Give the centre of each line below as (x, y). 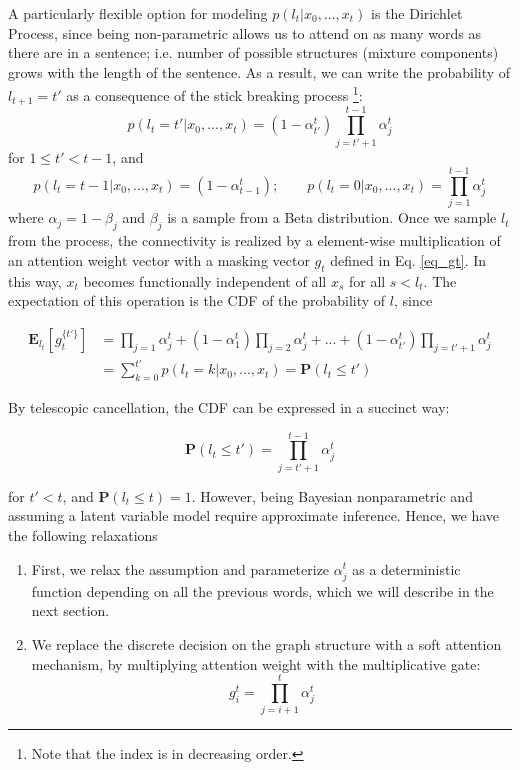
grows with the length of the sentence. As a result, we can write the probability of (259, 71)
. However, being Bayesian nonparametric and (332, 495)
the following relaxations (83, 534)
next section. (70, 610)
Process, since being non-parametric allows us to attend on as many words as (245, 32)
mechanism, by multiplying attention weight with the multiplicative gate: (256, 663)
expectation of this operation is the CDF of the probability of (197, 300)
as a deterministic (406, 568)
